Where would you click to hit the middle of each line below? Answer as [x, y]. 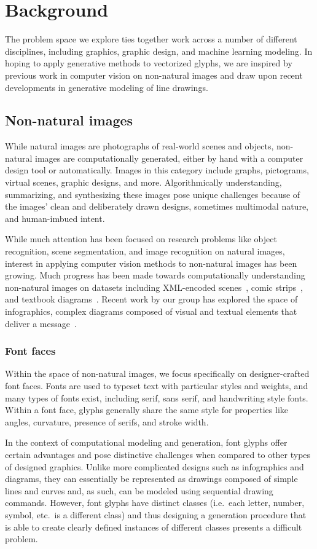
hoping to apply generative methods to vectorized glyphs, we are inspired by [149, 63]
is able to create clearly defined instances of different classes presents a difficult [154, 527]
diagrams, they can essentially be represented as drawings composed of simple [151, 479]
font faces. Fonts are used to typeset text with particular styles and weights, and [157, 386]
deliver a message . [41, 323]
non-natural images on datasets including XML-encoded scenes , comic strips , [154, 287]
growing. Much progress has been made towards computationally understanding [155, 275]
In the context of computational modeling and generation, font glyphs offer [146, 442]
